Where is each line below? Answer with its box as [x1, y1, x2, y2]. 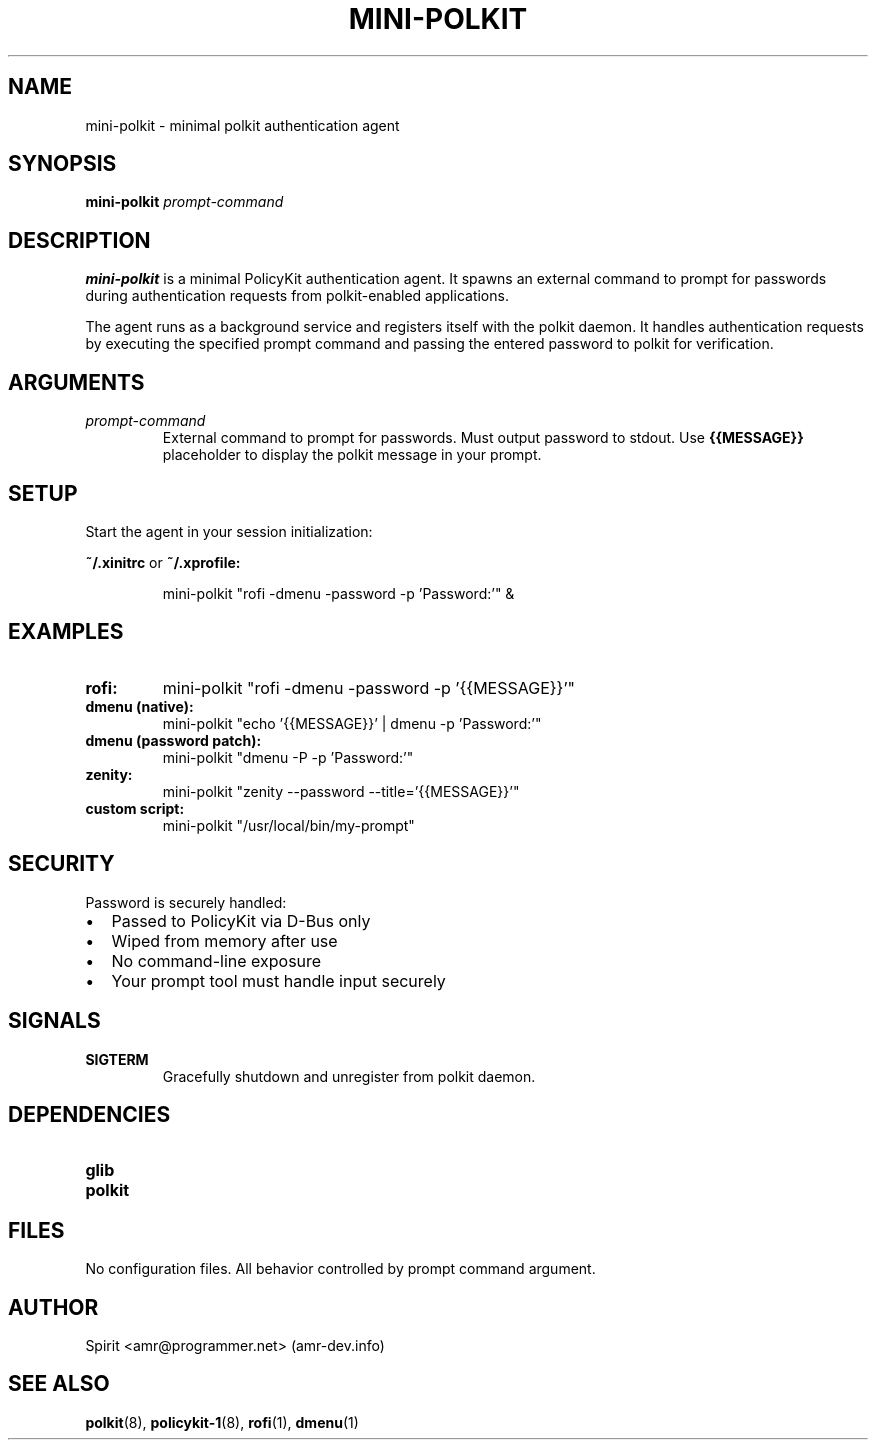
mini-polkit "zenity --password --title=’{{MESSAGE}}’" [162, 782, 520, 800]
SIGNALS [8, 1008, 101, 1034]
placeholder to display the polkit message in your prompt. [162, 446, 542, 464]
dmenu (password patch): [85, 731, 262, 749]
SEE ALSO [8, 1371, 110, 1397]
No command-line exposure [111, 950, 322, 971]
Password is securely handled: [85, 893, 287, 911]
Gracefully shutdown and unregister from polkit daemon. [162, 1067, 536, 1085]
